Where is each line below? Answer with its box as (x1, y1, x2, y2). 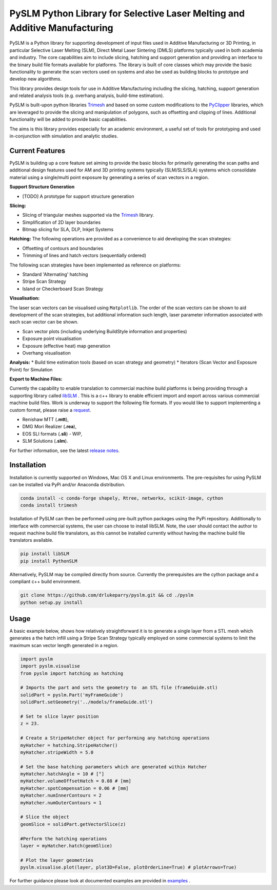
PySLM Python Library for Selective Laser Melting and (9, 8, 245, 19)
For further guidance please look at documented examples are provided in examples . (9, 878, 191, 884)
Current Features (9, 146, 66, 155)
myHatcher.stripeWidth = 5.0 (20, 749, 94, 755)
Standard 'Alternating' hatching (22, 271, 88, 277)
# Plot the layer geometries (20, 857, 94, 863)
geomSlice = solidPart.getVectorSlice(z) (20, 821, 126, 827)
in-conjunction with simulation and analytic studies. (9, 133, 118, 139)
